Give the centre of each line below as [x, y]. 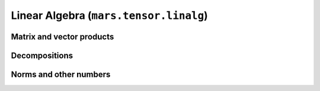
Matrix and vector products [63, 36]
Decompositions [42, 55]
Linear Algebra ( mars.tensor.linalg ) [110, 15]
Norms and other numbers [61, 74]
